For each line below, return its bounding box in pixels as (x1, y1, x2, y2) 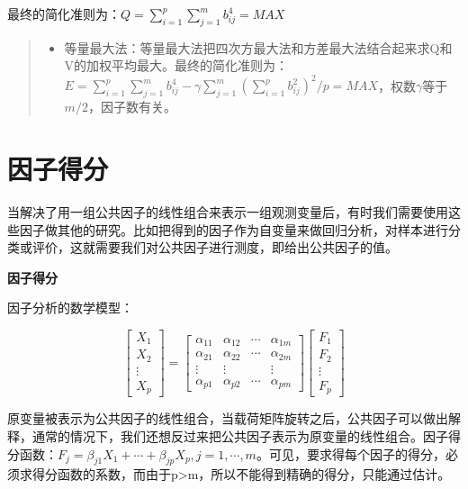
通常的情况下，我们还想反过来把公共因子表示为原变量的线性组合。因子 (31, 427, 448, 446)
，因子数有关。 (87, 97, 176, 116)
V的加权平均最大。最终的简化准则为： (64, 56, 289, 75)
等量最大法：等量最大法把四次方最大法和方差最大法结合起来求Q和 (64, 38, 453, 57)
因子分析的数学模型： (7, 298, 133, 317)
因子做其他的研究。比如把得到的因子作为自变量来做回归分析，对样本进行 (19, 220, 448, 239)
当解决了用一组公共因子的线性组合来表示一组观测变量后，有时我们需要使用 (7, 203, 448, 221)
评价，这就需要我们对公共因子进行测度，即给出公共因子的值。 (31, 238, 398, 257)
